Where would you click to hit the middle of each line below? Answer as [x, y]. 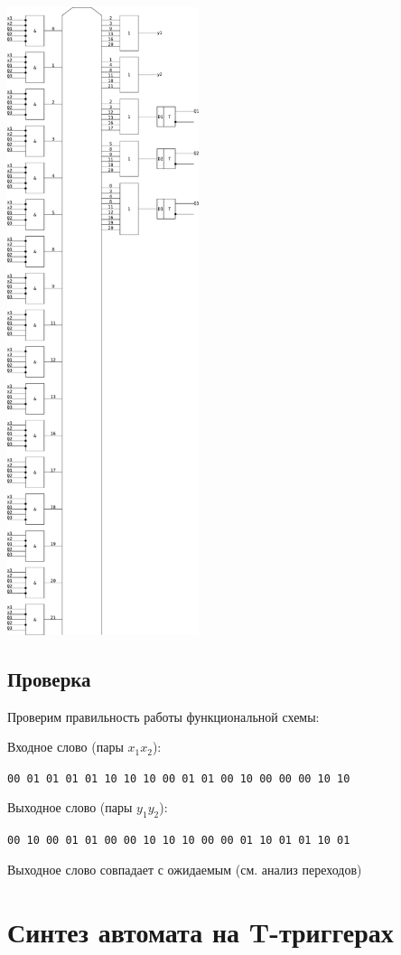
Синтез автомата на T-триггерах [200, 931]
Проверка [49, 678]
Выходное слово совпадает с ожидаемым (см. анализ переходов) [185, 869]
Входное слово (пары [65, 747]
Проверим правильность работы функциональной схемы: [163, 716]
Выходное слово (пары [70, 807]
